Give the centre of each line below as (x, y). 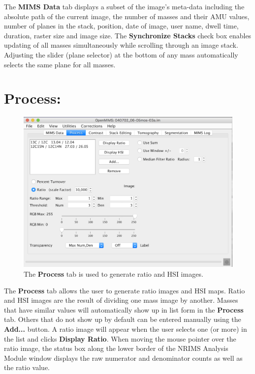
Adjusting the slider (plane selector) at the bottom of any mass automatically (121, 54)
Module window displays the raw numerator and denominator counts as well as (123, 358)
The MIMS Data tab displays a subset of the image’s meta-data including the (124, 6)
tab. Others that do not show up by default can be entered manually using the (123, 319)
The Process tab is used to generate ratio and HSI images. (113, 274)
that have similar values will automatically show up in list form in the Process (124, 309)
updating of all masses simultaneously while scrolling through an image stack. (121, 45)
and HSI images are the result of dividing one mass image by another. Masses (121, 300)
